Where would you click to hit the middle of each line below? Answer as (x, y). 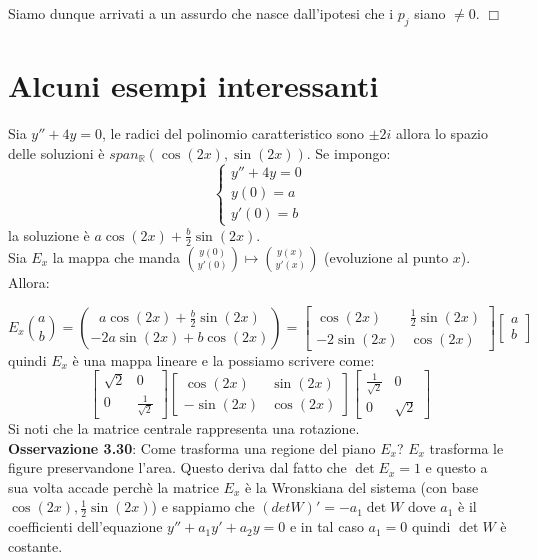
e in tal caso (326, 526)
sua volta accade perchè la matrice (113, 486)
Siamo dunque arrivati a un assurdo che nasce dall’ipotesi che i (201, 13)
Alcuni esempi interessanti (193, 84)
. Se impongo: (348, 152)
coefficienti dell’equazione (85, 526)
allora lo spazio (442, 132)
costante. (35, 545)
